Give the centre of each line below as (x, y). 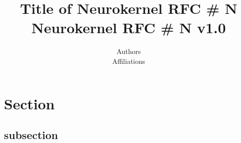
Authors (129, 51)
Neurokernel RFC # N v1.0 (129, 27)
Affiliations (129, 61)
